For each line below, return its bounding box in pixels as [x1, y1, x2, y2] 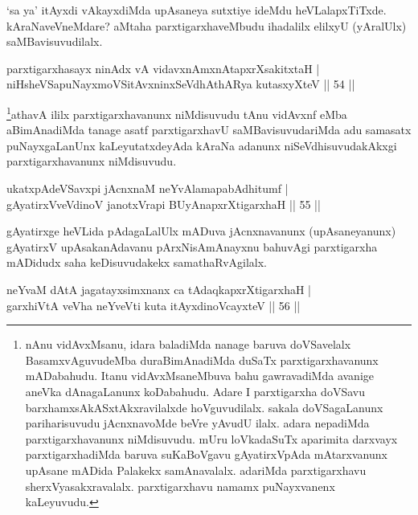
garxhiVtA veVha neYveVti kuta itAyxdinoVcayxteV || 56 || [6, 296, 301, 313]
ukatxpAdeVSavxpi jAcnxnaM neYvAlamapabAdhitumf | [6, 180, 289, 196]
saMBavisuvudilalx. [6, 33, 103, 50]
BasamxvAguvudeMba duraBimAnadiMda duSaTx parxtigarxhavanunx [25, 351, 379, 368]
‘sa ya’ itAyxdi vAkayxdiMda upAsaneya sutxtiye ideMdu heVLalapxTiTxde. [6, 2, 387, 18]
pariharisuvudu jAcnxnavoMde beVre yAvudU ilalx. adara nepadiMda [25, 415, 370, 431]
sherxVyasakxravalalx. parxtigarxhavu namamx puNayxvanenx [25, 477, 335, 494]
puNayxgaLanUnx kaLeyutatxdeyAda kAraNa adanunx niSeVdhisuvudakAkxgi [6, 137, 397, 153]
